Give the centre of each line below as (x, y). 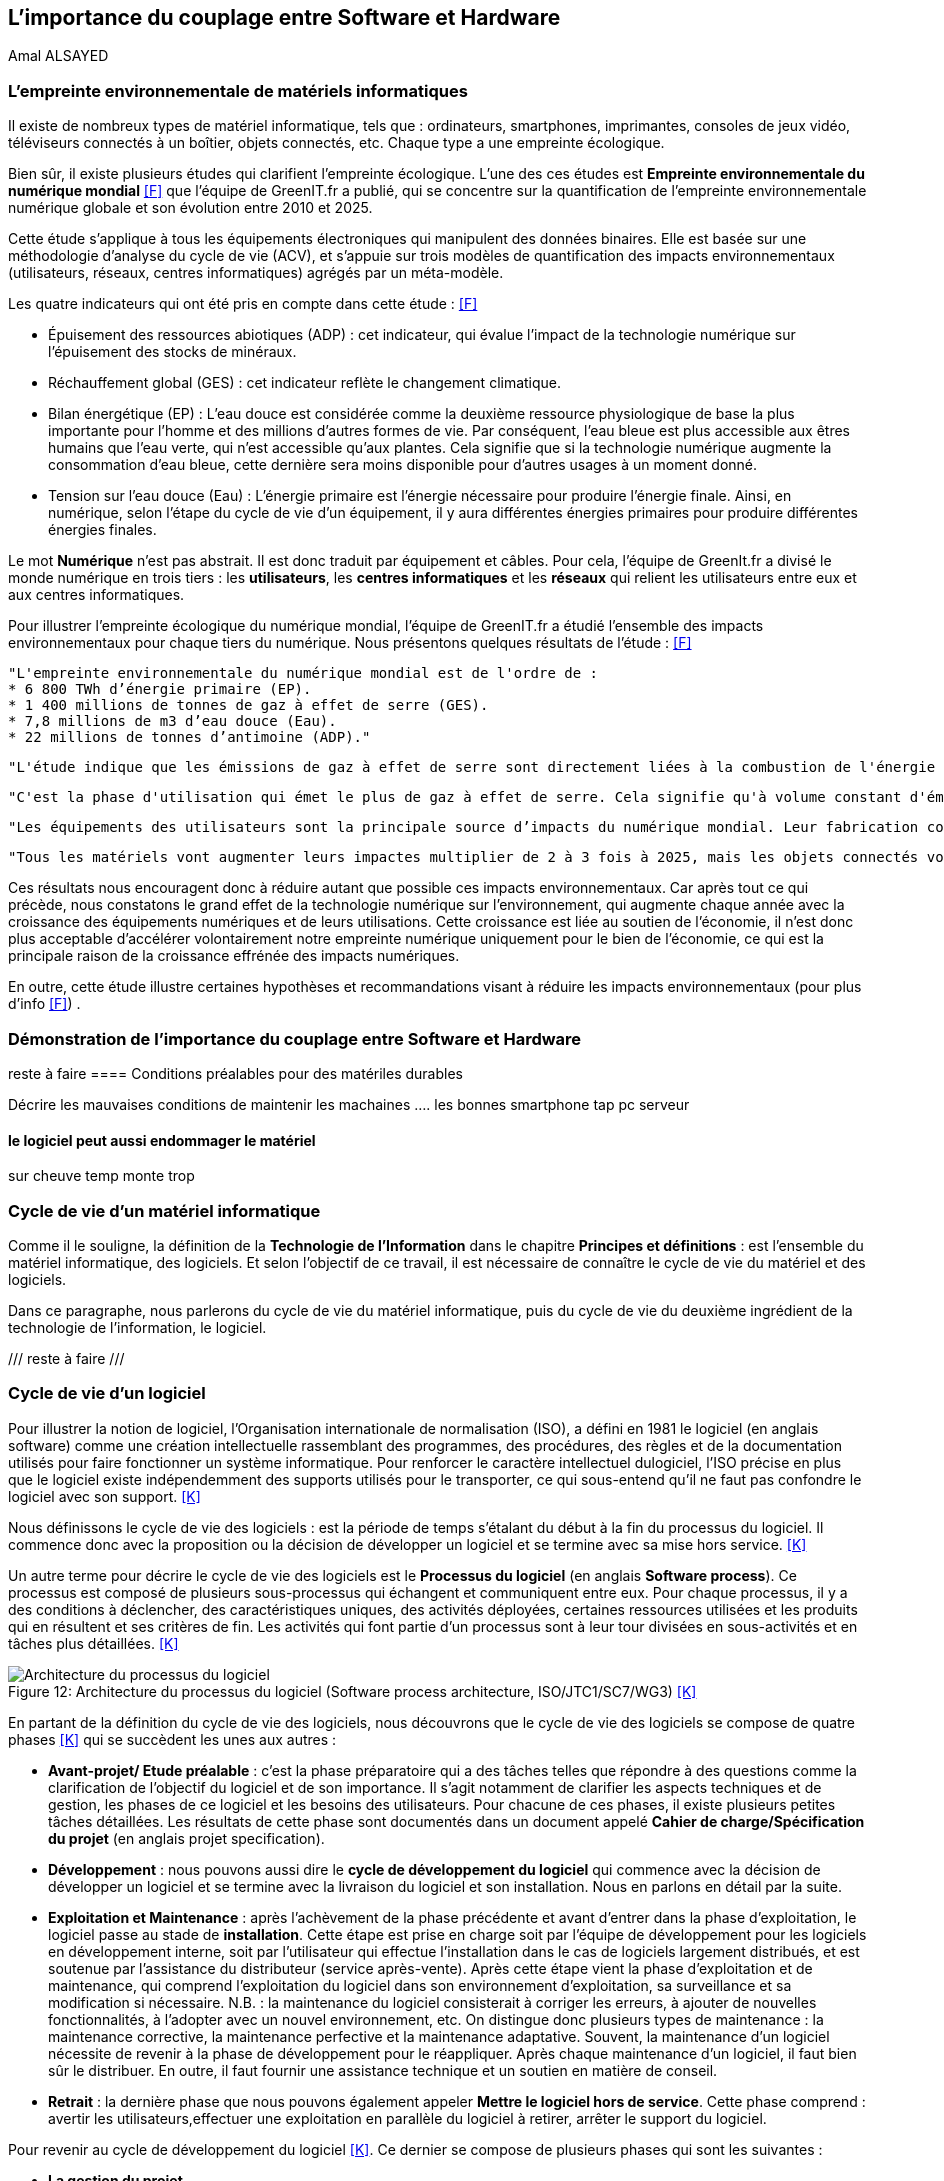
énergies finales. (102, 530)
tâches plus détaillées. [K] (93, 1643)
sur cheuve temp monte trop (101, 1176)
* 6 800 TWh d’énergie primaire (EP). (160, 689)
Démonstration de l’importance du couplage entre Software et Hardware (295, 1038)
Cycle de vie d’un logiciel (107, 1393)
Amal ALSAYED (58, 56)
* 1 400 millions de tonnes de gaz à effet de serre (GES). (248, 705)
